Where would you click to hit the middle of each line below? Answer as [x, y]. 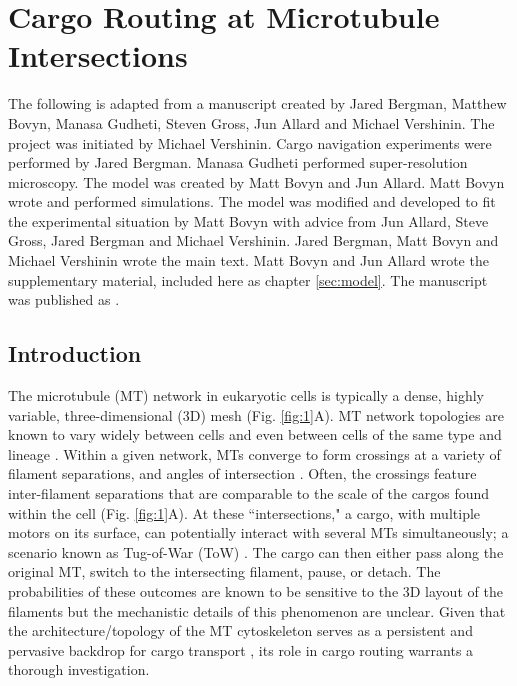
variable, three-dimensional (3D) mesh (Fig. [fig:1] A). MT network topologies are [256, 414]
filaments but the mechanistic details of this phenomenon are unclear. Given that [257, 610]
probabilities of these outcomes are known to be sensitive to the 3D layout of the [255, 590]
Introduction [75, 353]
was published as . [64, 299]
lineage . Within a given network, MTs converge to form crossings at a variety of [254, 453]
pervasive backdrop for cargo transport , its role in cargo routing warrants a [241, 649]
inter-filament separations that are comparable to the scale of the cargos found [249, 493]
